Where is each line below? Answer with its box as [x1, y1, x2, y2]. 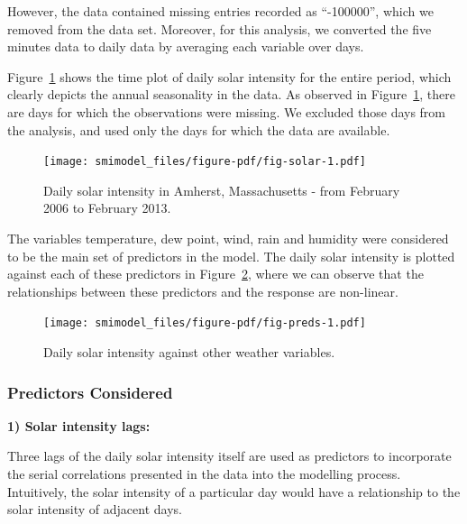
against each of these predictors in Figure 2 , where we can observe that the [7, 264, 424, 283]
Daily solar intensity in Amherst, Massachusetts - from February [43, 180, 400, 199]
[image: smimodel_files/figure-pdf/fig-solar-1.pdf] [43, 155, 366, 169]
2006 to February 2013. [43, 198, 171, 217]
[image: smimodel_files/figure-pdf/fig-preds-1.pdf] [43, 317, 366, 330]
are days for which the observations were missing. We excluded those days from [7, 102, 446, 121]
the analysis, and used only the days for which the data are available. [7, 120, 390, 139]
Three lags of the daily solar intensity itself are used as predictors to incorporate [7, 446, 452, 465]
